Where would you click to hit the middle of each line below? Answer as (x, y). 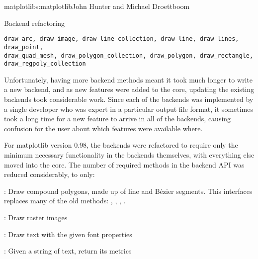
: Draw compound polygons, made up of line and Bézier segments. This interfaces (128, 191)
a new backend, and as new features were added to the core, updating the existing (129, 89)
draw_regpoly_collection (45, 64)
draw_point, (24, 47)
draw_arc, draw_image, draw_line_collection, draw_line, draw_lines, (122, 39)
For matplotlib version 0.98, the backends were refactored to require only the (121, 145)
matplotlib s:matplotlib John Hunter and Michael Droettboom (97, 6)
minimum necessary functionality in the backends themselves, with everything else (129, 154)
